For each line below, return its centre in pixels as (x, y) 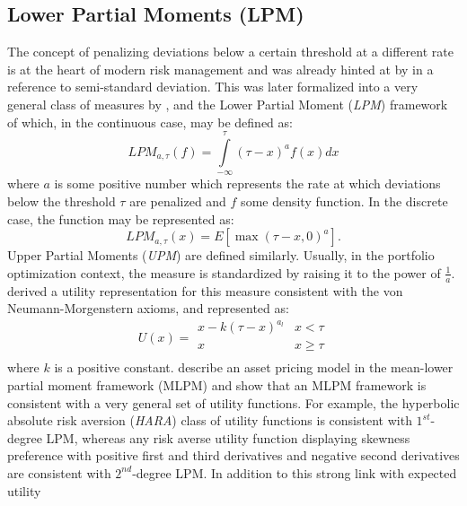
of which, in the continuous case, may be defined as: (150, 122)
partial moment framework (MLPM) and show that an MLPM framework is (217, 384)
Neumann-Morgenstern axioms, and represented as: (148, 308)
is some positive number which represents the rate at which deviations (247, 183)
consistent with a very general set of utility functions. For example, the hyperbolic (233, 402)
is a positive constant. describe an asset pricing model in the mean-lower (254, 367)
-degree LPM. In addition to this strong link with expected (295, 472)
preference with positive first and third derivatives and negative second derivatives (233, 455)
